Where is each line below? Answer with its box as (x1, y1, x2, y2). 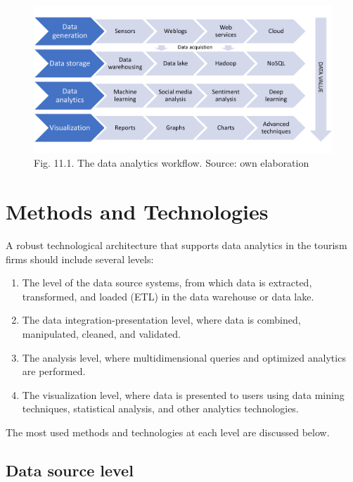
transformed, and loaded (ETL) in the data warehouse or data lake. (22, 288, 314, 303)
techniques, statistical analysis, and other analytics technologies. (22, 401, 299, 416)
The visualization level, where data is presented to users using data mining (22, 387, 345, 402)
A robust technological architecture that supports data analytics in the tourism (6, 238, 347, 253)
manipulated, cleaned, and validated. (22, 326, 181, 341)
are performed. (22, 364, 86, 379)
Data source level (6, 459, 134, 481)
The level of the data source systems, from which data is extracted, (22, 275, 312, 290)
